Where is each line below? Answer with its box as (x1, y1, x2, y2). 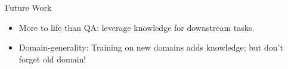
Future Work (5, 1, 52, 13)
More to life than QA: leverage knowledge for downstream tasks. (18, 21, 255, 33)
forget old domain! (18, 52, 86, 65)
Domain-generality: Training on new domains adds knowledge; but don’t (18, 41, 283, 54)
